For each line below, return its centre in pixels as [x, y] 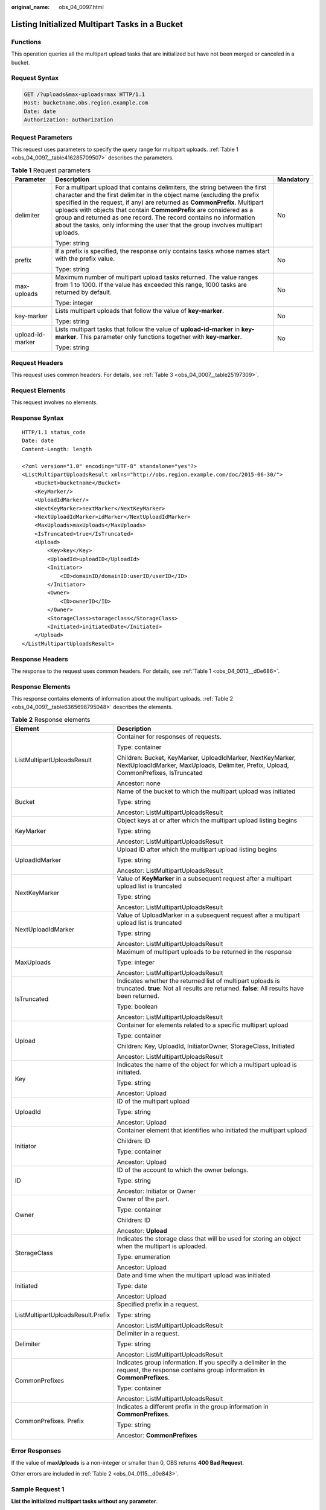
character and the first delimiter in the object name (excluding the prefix [157, 195]
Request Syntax [35, 78]
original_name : [30, 7]
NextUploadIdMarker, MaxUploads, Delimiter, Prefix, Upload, [203, 765]
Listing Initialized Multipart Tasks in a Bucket [97, 24]
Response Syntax [37, 418]
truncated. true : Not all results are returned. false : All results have [210, 989]
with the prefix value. [85, 259]
